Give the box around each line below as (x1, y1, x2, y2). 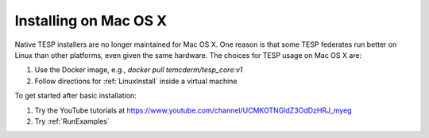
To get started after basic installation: (14, 91, 137, 101)
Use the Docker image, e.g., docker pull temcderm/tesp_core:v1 (34, 65, 243, 75)
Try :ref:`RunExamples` (34, 116, 110, 126)
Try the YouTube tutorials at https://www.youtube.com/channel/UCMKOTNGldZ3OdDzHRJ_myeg (34, 105, 353, 115)
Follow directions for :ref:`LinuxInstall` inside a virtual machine (34, 76, 238, 86)
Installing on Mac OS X (14, 12, 168, 29)
